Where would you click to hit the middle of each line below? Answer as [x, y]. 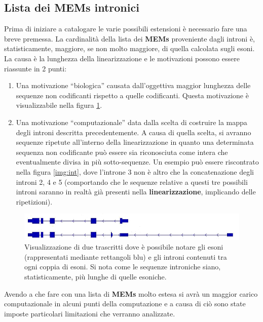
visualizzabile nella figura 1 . [59, 105]
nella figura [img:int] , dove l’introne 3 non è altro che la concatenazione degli [135, 171]
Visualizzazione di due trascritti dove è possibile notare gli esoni [124, 247]
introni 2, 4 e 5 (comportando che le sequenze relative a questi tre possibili [132, 182]
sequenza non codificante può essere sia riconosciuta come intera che [122, 152]
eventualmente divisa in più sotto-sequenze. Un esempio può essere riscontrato [137, 162]
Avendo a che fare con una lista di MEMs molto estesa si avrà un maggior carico [131, 293]
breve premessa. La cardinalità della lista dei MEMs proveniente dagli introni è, [129, 38]
